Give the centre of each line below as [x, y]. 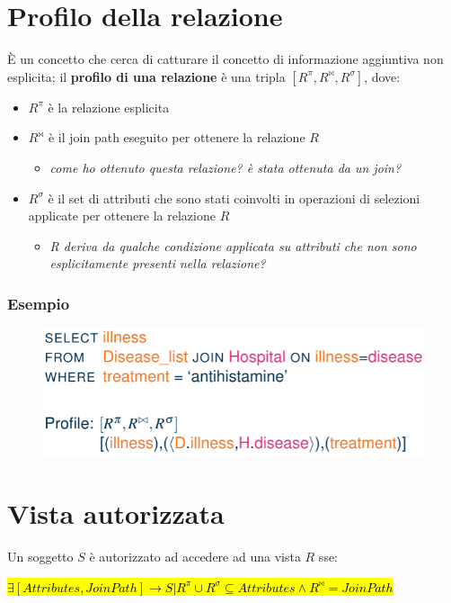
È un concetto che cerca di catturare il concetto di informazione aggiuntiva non [225, 59]
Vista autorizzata [116, 513]
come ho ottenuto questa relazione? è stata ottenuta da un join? [225, 167]
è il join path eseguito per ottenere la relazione [177, 137]
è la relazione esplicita [109, 107]
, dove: [382, 76]
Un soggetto [40, 556]
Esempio [39, 303]
